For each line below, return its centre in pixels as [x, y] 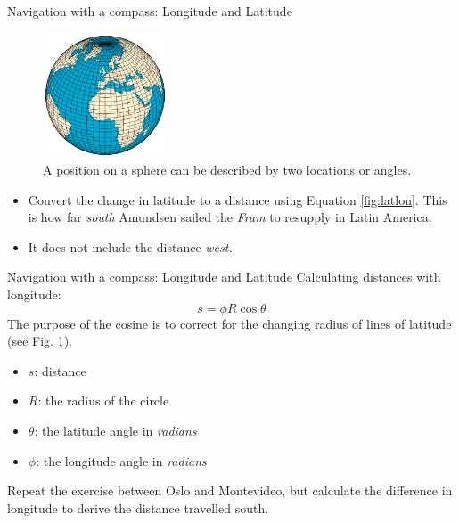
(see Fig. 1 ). [40, 341]
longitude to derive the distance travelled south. [138, 507]
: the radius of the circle [103, 400]
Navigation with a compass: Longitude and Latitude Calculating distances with [224, 277]
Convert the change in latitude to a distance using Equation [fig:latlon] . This [238, 199]
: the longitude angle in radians [121, 460]
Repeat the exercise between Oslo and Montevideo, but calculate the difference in [230, 490]
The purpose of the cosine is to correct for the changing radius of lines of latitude [229, 323]
